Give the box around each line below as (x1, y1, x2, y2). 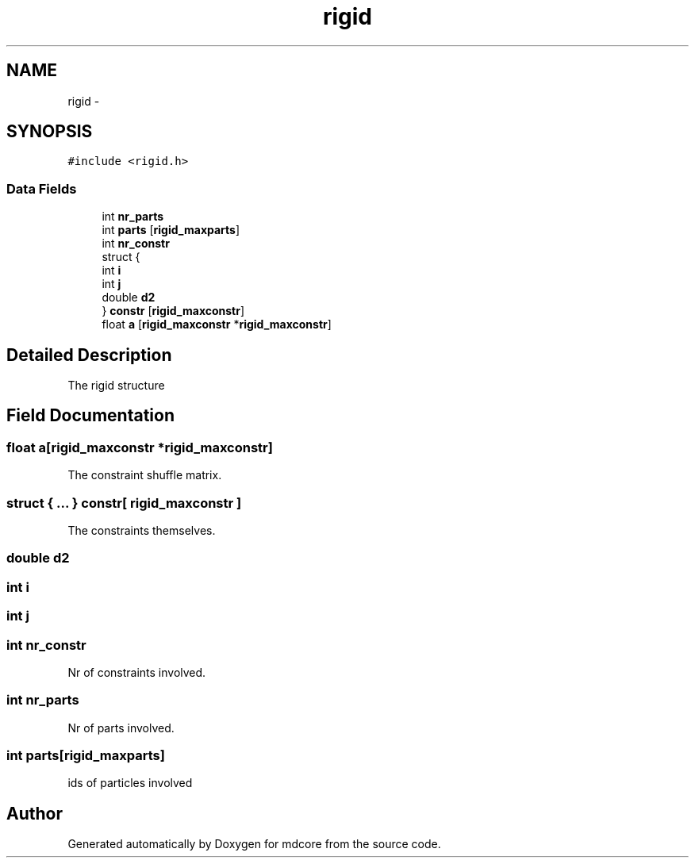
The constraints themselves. (67, 524, 216, 537)
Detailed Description (6, 344, 172, 365)
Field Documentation (6, 405, 175, 426)
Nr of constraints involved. (67, 665, 206, 679)
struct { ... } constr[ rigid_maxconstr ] (6, 494, 242, 511)
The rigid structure (67, 378, 165, 393)
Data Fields (6, 180, 77, 197)
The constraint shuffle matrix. (67, 468, 222, 482)
